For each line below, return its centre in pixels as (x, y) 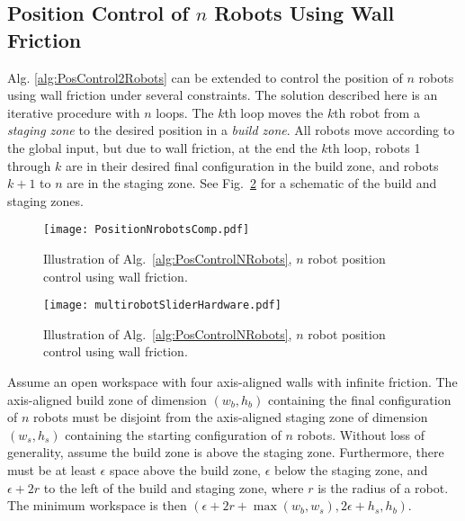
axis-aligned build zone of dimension (107, 399)
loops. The (185, 112)
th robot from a (377, 112)
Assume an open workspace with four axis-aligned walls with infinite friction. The (232, 382)
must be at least (52, 470)
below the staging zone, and (351, 470)
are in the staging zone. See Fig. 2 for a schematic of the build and (252, 183)
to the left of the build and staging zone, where (174, 487)
